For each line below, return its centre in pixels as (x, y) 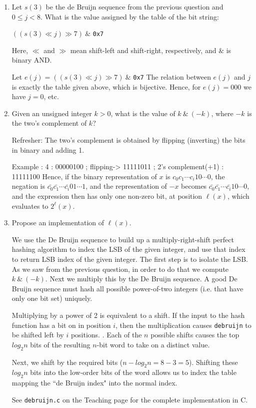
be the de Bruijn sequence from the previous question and (134, 7)
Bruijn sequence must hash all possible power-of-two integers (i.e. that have (127, 288)
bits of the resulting (60, 344)
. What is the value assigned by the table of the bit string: (129, 16)
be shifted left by (38, 335)
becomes (194, 186)
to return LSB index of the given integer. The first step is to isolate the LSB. (130, 259)
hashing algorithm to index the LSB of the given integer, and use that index (128, 249)
